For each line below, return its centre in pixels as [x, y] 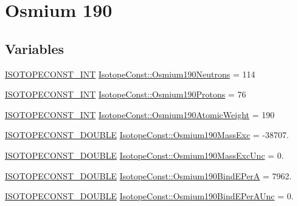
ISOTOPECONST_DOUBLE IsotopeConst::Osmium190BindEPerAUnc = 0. [149, 196]
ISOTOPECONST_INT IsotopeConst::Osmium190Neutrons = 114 [130, 74]
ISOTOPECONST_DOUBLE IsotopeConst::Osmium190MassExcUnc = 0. [144, 155]
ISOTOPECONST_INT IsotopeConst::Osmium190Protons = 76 [126, 94]
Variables [35, 48]
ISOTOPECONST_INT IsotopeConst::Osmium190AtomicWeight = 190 [140, 114]
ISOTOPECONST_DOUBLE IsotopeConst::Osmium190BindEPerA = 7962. [148, 175]
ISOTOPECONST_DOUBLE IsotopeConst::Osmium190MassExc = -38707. [147, 135]
